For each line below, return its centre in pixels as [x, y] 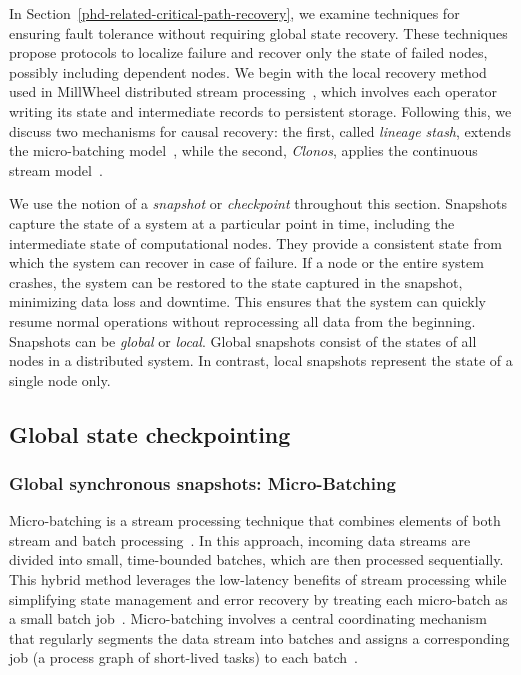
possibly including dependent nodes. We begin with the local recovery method [248, 71]
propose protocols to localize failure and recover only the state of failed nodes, [248, 52]
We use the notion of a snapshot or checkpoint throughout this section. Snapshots [258, 203]
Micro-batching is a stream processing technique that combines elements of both [255, 520]
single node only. [60, 379]
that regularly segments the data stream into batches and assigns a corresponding [259, 637]
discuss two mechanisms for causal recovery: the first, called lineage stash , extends [260, 130]
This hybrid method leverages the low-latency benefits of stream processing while [258, 579]
